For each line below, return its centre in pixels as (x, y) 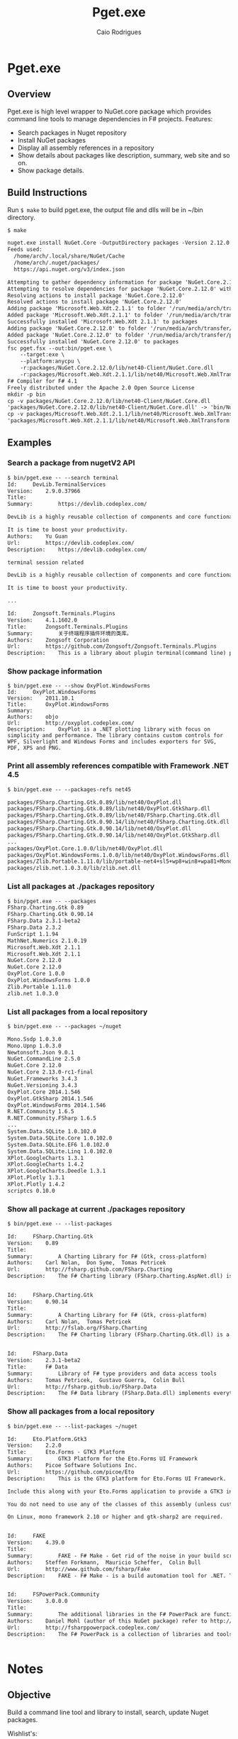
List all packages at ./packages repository (81, 886)
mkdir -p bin (27, 394)
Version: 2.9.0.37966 (44, 491)
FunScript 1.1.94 (33, 934)
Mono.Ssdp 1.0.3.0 (34, 1039)
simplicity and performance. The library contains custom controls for (115, 736)
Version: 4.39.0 (36, 1543)
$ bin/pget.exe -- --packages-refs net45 (69, 789)
